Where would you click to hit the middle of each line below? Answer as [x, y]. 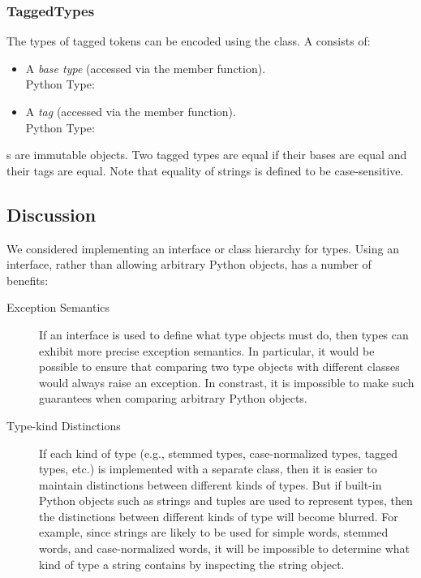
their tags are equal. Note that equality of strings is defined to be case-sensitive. [205, 170]
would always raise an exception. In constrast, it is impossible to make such [227, 382]
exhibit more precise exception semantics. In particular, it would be [207, 350]
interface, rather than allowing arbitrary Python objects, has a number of [189, 264]
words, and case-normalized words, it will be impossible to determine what [225, 548]
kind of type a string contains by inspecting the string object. [192, 564]
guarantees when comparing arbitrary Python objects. [173, 398]
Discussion [52, 214]
